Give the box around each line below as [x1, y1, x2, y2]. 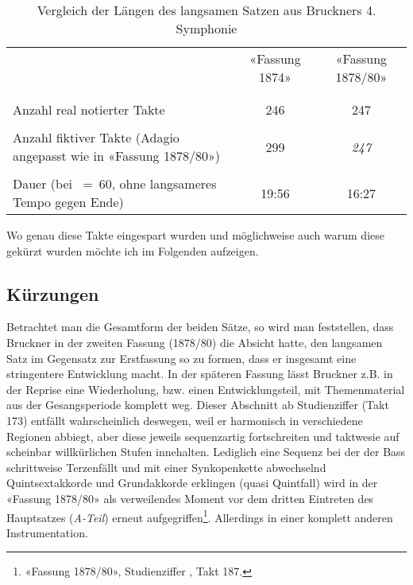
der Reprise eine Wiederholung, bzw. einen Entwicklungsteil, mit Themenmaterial [6, 380, 405, 397]
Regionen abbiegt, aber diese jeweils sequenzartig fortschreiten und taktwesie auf [6, 427, 399, 444]
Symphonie [176, 19, 237, 37]
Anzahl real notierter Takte [13, 100, 165, 119]
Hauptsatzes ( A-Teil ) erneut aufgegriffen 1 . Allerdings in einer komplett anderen [6, 506, 393, 525]
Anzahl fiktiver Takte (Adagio [13, 128, 179, 146]
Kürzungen [6, 281, 99, 306]
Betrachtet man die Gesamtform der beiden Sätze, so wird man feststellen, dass [6, 318, 394, 335]
